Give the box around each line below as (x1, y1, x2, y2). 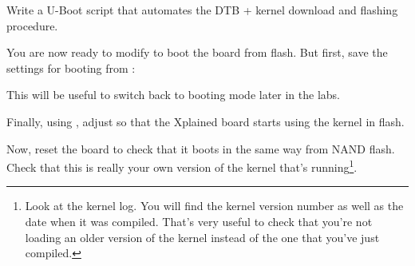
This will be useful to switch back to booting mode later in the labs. (6, 86, 341, 103)
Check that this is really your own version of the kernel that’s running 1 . (6, 157, 358, 175)
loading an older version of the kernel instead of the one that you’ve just (25, 228, 380, 245)
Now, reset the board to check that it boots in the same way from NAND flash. (6, 140, 395, 157)
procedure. (6, 17, 58, 34)
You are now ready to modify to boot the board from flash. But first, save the (6, 44, 388, 61)
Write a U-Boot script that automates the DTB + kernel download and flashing (6, 2, 398, 18)
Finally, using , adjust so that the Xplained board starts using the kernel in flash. (6, 113, 405, 129)
